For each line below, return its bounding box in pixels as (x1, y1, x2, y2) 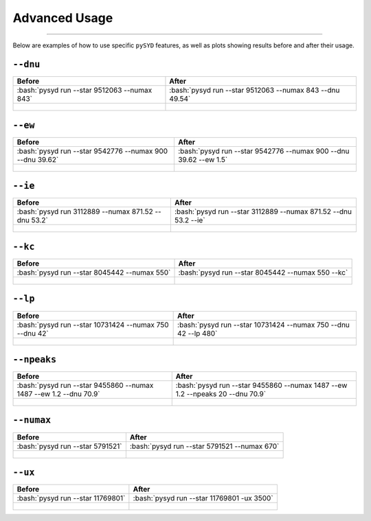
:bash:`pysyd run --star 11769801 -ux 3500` (133, 494, 274, 503)
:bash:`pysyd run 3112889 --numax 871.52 (16, 207, 154, 216)
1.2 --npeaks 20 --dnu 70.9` (175, 389, 267, 399)
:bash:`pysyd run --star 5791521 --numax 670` (129, 441, 280, 451)
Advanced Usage (12, 10, 113, 25)
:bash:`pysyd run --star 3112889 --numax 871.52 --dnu (174, 207, 352, 216)
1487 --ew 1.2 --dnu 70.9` (16, 389, 100, 399)
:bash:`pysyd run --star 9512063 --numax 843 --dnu (169, 86, 340, 95)
